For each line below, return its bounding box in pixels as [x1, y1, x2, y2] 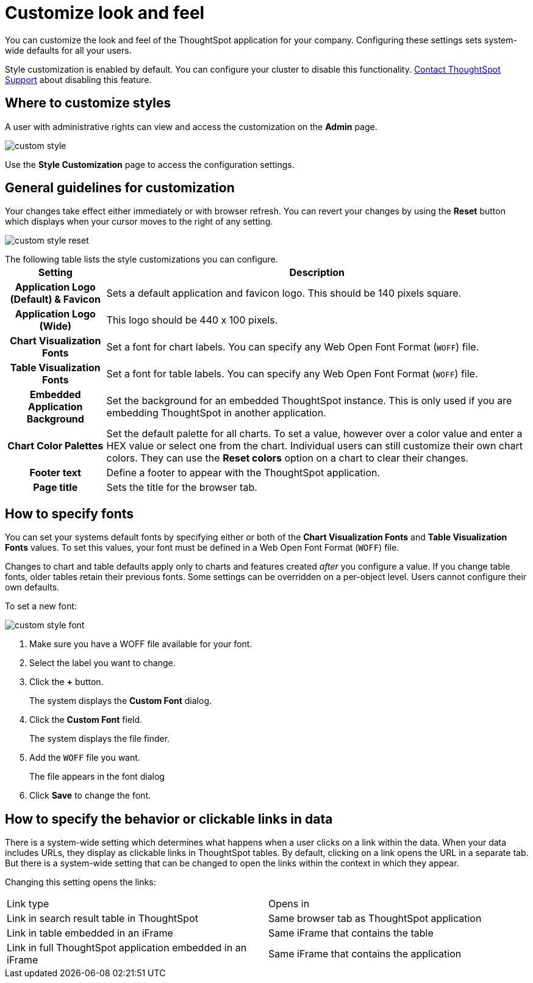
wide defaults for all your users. [5, 45, 132, 56]
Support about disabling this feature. [5, 74, 152, 85]
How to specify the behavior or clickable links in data [5, 811, 333, 827]
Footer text [29, 466, 81, 479]
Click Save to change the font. [29, 790, 151, 801]
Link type [7, 898, 49, 910]
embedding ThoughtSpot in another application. [106, 407, 326, 419]
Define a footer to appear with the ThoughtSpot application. [106, 466, 381, 479]
